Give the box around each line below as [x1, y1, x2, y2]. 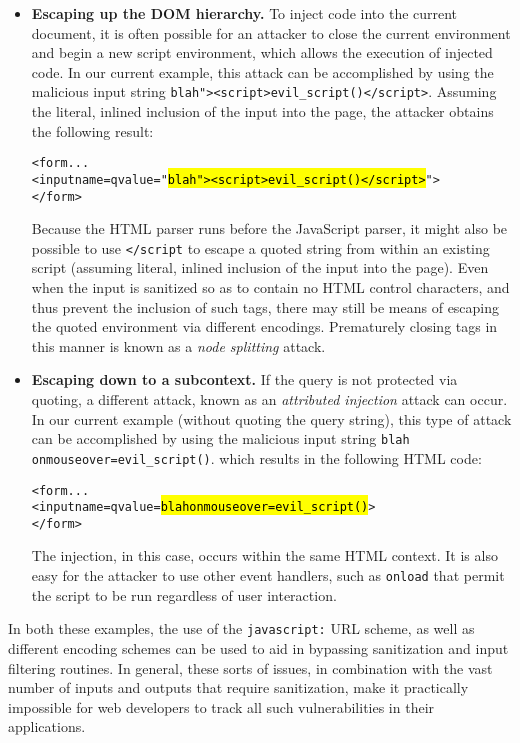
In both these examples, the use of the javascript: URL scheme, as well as [8, 618, 475, 639]
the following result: [31, 120, 154, 141]
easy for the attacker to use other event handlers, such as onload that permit [31, 565, 505, 586]
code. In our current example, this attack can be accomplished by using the [31, 61, 494, 82]
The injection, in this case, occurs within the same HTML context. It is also [31, 545, 498, 566]
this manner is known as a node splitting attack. [31, 335, 326, 356]
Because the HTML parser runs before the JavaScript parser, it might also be [31, 218, 508, 239]
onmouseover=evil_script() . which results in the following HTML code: [31, 447, 482, 468]
